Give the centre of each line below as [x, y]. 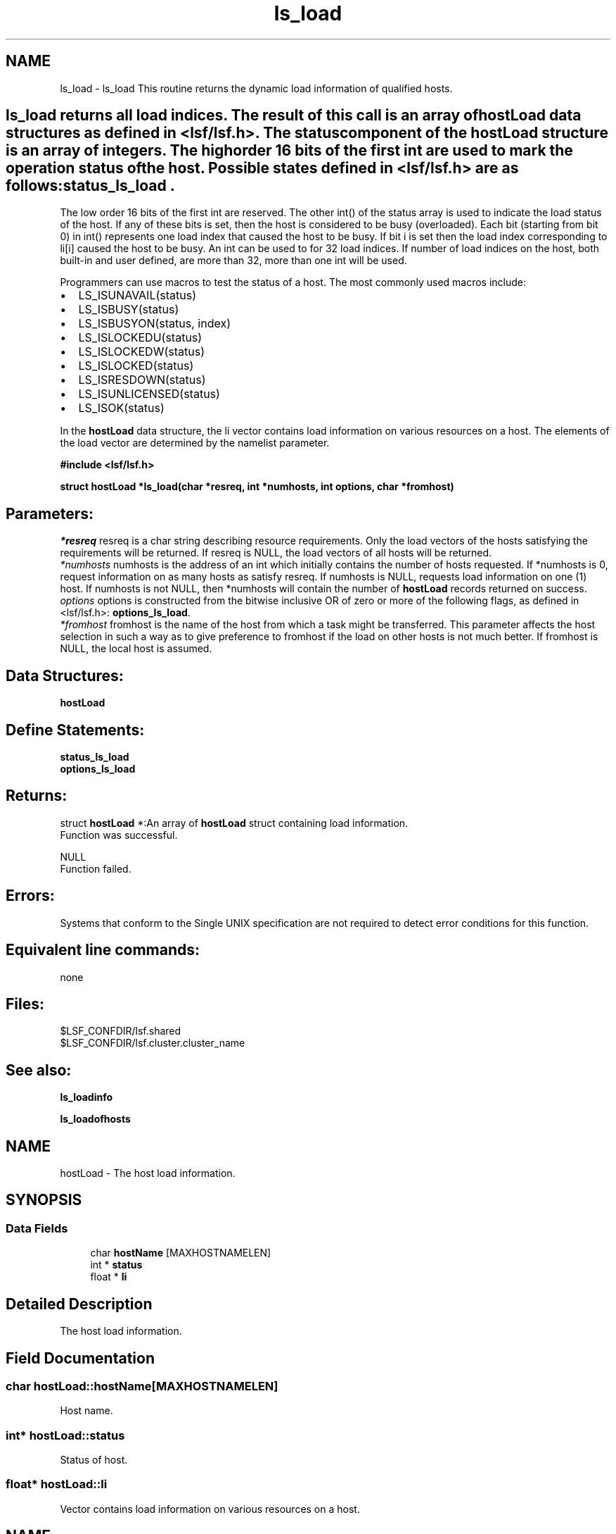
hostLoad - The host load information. [148, 1173]
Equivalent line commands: [103, 950]
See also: [39, 1070]
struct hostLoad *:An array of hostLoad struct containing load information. [234, 823]
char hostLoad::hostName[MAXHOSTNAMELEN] [142, 1386]
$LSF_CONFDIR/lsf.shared [121, 1031]
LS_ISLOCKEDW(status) [141, 352]
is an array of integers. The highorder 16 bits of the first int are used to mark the [289, 151]
